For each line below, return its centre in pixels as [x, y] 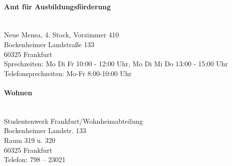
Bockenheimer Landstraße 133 [49, 44]
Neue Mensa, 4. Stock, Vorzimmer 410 [61, 35]
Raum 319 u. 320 [30, 140]
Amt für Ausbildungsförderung [58, 6]
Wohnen [18, 92]
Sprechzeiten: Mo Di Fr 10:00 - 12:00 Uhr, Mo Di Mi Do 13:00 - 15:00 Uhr [116, 64]
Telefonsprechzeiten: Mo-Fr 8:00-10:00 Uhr [68, 73]
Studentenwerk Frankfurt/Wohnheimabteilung [73, 121]
